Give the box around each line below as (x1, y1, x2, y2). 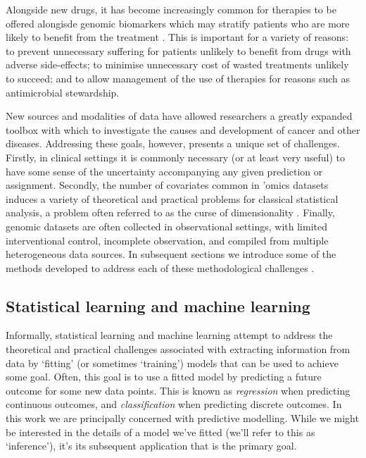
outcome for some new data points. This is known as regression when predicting (6, 383, 351, 397)
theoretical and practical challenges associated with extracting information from (6, 342, 351, 357)
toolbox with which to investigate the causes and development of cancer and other (6, 122, 360, 137)
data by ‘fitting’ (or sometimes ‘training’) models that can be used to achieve (6, 355, 339, 370)
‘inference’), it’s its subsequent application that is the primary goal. (6, 438, 297, 453)
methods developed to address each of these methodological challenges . (6, 260, 315, 275)
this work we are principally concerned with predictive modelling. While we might (6, 411, 359, 426)
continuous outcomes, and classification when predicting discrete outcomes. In (6, 397, 342, 411)
